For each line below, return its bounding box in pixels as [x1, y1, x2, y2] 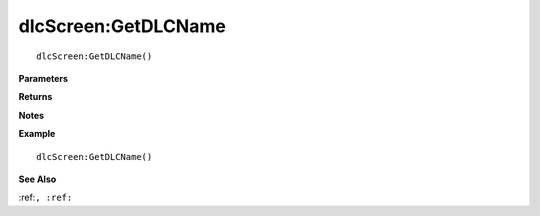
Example [18, 128, 56, 140]
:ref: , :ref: [18, 191, 73, 204]
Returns [18, 91, 53, 103]
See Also [18, 173, 57, 185]
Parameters [18, 72, 69, 84]
